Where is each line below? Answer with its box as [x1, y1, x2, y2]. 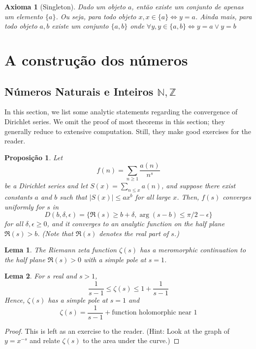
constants [4, 191, 32, 202]
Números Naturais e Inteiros [4, 83, 154, 99]
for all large [135, 191, 171, 202]
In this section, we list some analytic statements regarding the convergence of [4, 106, 238, 117]
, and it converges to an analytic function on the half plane [47, 218, 225, 229]
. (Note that [37, 228, 73, 238]
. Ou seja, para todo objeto [56, 11, 136, 21]
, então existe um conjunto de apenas [131, 1, 244, 11]
